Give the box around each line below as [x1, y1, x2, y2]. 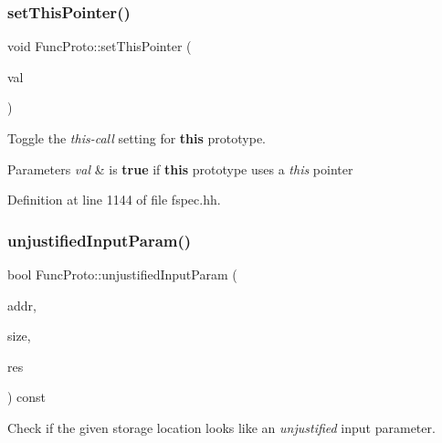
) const [7, 387, 47, 406]
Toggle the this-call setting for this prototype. [7, 129, 267, 147]
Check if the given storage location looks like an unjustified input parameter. [7, 417, 436, 437]
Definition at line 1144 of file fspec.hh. [7, 190, 221, 209]
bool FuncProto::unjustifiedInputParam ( [7, 265, 237, 283]
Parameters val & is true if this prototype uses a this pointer [7, 159, 353, 178]
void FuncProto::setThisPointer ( [7, 37, 192, 56]
